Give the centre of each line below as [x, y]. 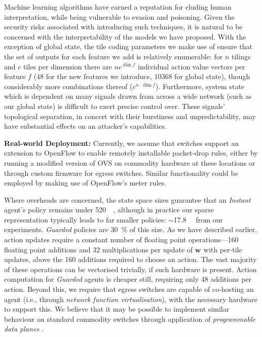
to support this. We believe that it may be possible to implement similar [117, 309]
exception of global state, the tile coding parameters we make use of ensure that [128, 46]
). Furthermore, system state [200, 86]
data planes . [24, 329]
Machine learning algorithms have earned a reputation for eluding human [118, 7]
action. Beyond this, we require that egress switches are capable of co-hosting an [129, 289]
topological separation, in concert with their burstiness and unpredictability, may [130, 116]
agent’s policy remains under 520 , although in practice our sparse [109, 210]
